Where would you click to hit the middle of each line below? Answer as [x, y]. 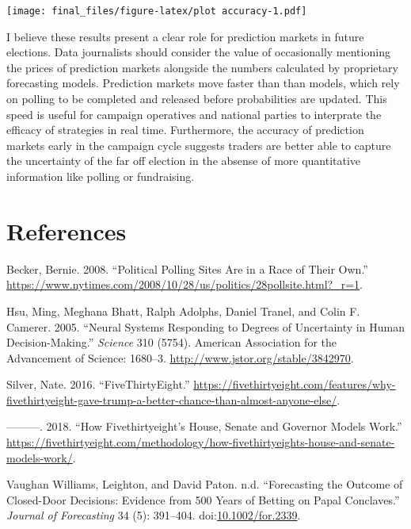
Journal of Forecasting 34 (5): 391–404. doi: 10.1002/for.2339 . [154, 515]
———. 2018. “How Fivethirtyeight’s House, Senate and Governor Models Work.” [204, 426]
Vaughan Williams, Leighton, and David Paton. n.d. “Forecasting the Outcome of [205, 484]
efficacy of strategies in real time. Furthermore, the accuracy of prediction [185, 130]
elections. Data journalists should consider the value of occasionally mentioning [198, 52]
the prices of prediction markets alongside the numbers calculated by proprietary [202, 67]
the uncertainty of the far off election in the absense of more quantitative [184, 161]
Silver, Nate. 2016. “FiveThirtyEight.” [98, 384]
